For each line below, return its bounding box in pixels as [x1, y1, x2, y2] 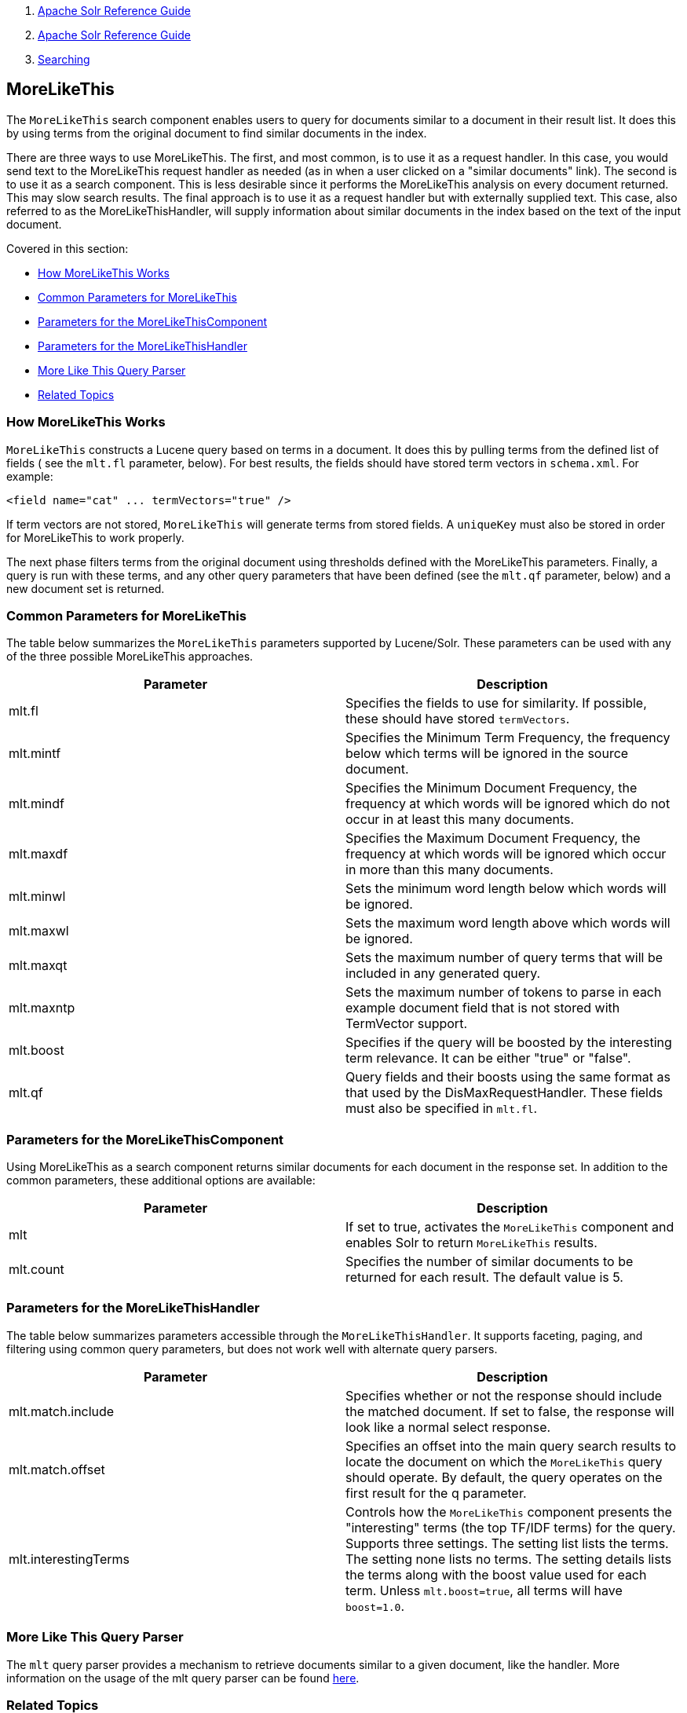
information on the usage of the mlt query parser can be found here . [6, 1671, 360, 1685]
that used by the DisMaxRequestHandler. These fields [345, 1085, 663, 1101]
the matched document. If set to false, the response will [345, 1403, 674, 1419]
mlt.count [9, 1261, 64, 1278]
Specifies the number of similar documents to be [345, 1254, 634, 1270]
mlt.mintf [9, 745, 61, 762]
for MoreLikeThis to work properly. [6, 530, 185, 544]
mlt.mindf [9, 796, 65, 812]
